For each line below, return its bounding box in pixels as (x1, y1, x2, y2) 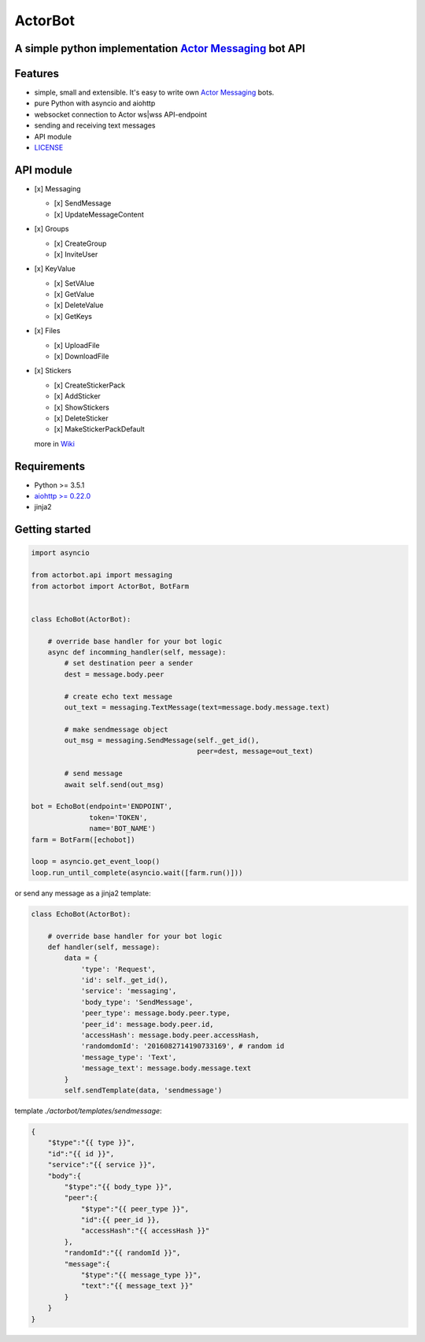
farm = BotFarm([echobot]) (31, 835, 135, 844)
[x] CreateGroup (54, 239, 107, 248)
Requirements (14, 459, 86, 473)
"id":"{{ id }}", (47, 1149, 115, 1158)
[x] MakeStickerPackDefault (54, 424, 145, 434)
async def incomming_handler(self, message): (47, 647, 227, 657)
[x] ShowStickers (54, 402, 109, 412)
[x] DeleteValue (54, 300, 104, 310)
